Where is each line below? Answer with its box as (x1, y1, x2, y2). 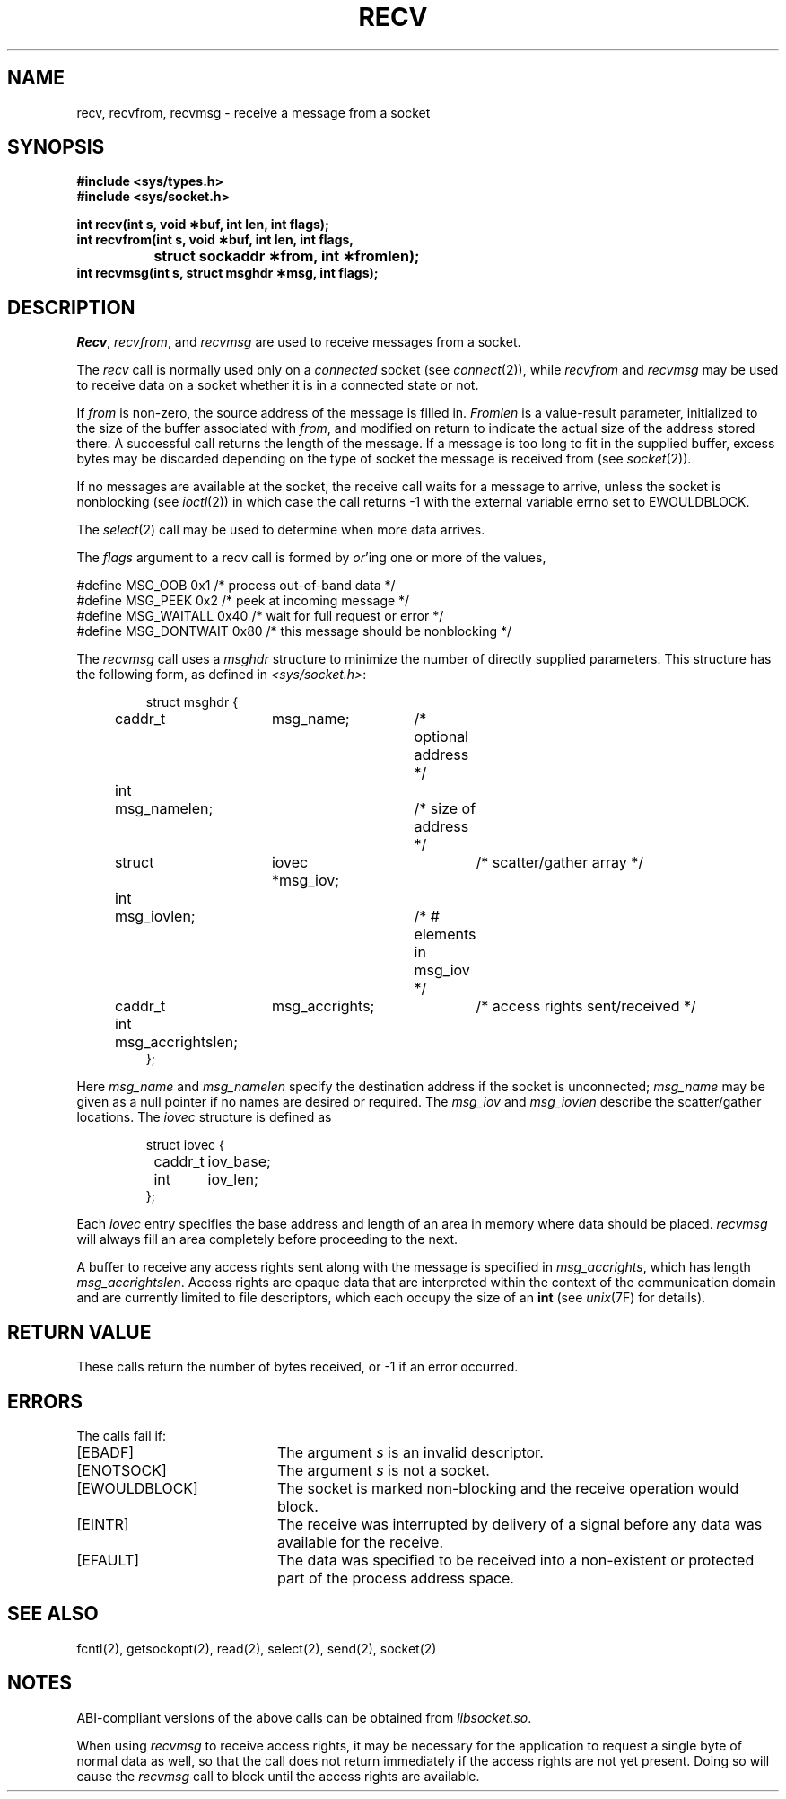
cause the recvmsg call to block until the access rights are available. (76, 1768, 480, 1784)
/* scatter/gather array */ (476, 853, 643, 872)
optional (414, 728, 468, 746)
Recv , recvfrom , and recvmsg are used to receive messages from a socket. (76, 334, 521, 350)
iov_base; (207, 1152, 271, 1171)
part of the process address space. (276, 1568, 514, 1587)
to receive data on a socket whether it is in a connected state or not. (76, 377, 479, 393)
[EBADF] (76, 1442, 135, 1461)
